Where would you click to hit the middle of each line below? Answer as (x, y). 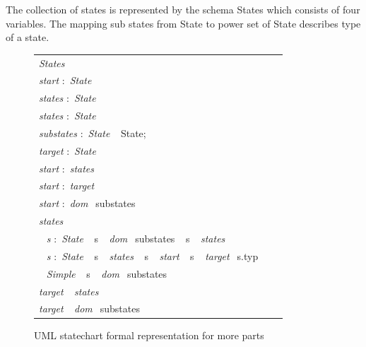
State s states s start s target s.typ (160, 255)
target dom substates (89, 308)
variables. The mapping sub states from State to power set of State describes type (183, 23)
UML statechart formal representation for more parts (149, 335)
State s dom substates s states (143, 238)
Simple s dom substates (107, 273)
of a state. (28, 37)
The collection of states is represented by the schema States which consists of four (183, 9)
